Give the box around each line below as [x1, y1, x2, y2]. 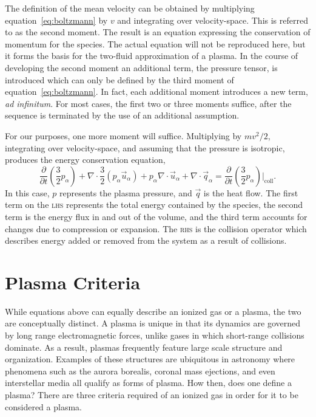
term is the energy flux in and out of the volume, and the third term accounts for [5, 210, 308, 222]
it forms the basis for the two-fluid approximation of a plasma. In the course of [5, 49, 298, 62]
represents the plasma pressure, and [59, 186, 192, 199]
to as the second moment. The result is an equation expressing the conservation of [5, 26, 311, 38]
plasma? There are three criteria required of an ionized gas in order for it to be [5, 388, 298, 401]
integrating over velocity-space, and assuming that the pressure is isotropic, [5, 141, 285, 154]
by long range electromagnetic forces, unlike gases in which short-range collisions [5, 329, 304, 341]
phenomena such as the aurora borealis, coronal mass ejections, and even [5, 364, 275, 377]
